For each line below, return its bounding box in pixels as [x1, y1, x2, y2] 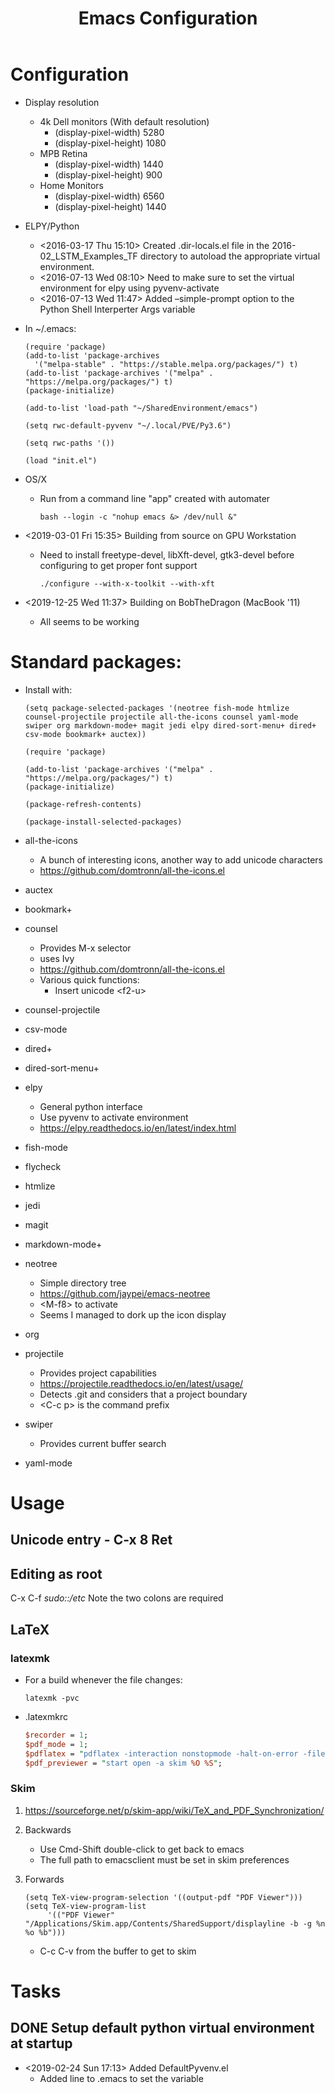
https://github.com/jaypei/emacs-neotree [39, 1287, 211, 1299]
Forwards [24, 1873, 65, 1885]
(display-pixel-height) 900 [54, 168, 163, 181]
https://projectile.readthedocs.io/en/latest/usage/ [39, 1377, 244, 1389]
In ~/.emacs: [24, 322, 77, 334]
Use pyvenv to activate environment [39, 1111, 189, 1123]
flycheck [24, 1160, 62, 1172]
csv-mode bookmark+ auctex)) [24, 729, 147, 739]
